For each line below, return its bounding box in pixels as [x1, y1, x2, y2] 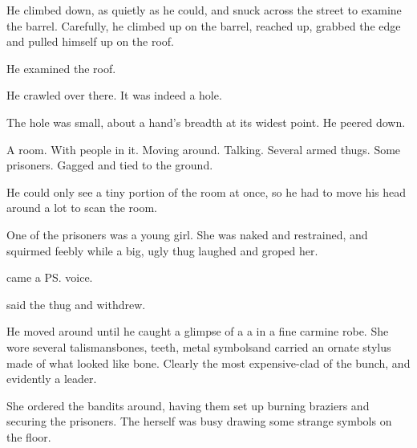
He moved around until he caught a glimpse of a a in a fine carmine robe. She [6, 323, 389, 340]
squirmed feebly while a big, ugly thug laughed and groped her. [6, 242, 318, 259]
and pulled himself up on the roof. [6, 33, 174, 50]
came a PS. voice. [6, 269, 93, 286]
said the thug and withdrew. [6, 295, 146, 312]
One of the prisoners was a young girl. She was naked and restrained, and [6, 226, 368, 242]
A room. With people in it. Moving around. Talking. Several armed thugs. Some [6, 141, 401, 157]
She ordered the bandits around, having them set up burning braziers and [6, 397, 370, 413]
